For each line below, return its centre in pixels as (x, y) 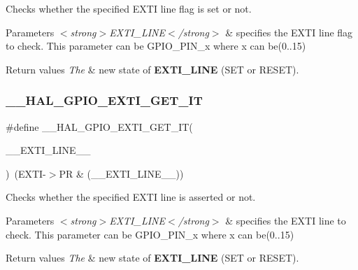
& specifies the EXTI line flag (289, 32)
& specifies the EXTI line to (286, 220)
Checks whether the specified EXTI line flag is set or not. (129, 8)
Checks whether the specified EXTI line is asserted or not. (131, 197)
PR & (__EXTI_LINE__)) (121, 173)
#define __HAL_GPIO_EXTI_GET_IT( (99, 126)
